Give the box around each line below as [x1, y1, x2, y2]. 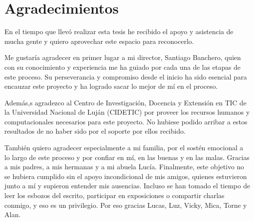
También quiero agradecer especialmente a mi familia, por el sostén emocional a [4, 142, 243, 153]
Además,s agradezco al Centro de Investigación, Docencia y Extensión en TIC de [4, 97, 247, 107]
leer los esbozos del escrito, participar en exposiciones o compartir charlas [4, 190, 225, 201]
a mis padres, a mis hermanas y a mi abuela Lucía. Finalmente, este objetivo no [4, 161, 244, 172]
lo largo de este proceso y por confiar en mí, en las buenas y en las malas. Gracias [4, 152, 250, 162]
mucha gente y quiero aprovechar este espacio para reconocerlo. [4, 36, 194, 46]
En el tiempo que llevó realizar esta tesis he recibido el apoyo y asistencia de [4, 26, 233, 37]
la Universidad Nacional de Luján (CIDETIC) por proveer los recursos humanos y [4, 107, 250, 117]
